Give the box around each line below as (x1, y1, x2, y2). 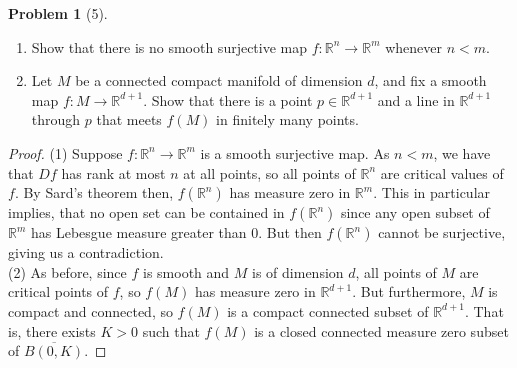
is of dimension (252, 261, 344, 282)
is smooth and (142, 261, 230, 282)
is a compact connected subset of (227, 300, 429, 321)
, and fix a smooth (374, 70, 487, 91)
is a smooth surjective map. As (200, 142, 390, 163)
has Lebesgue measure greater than (31, 222, 247, 243)
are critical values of (380, 162, 504, 183)
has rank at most (61, 162, 166, 183)
